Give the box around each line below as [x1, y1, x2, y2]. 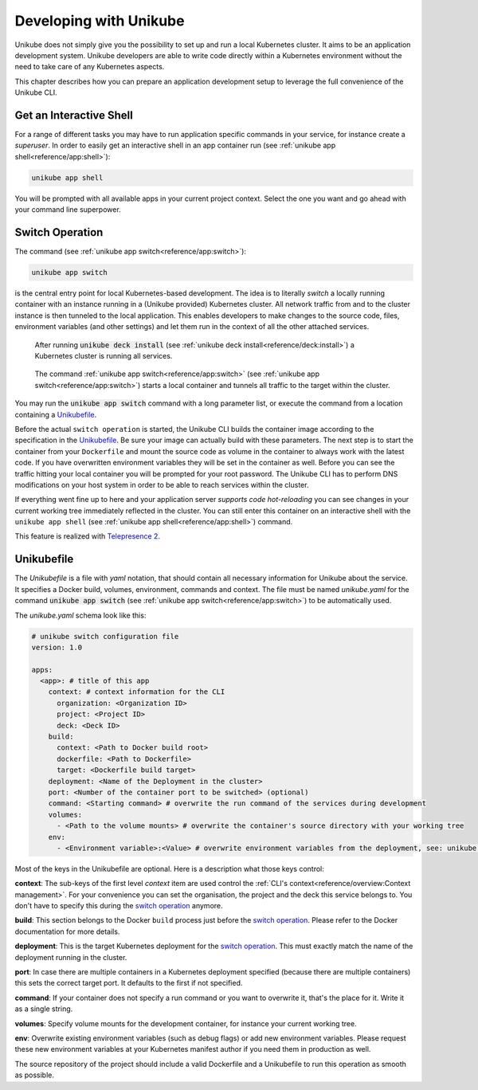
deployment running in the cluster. [14, 952, 127, 962]
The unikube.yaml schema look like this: [14, 610, 147, 620]
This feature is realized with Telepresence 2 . [14, 531, 161, 541]
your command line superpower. [14, 205, 121, 214]
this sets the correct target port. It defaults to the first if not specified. [14, 978, 243, 988]
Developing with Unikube [14, 12, 185, 29]
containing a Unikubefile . [14, 410, 97, 419]
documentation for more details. [14, 927, 120, 936]
